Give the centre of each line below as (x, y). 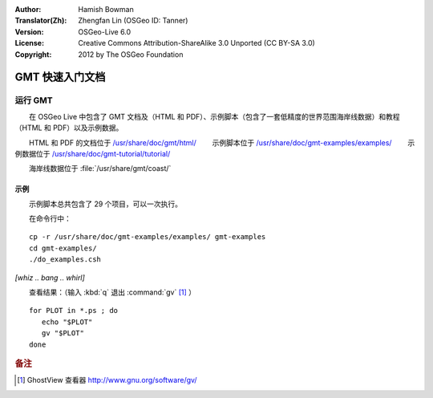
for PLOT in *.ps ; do (74, 311)
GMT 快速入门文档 (60, 77)
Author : (28, 9)
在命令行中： (50, 219)
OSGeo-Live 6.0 (105, 31)
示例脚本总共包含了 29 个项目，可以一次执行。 (105, 204)
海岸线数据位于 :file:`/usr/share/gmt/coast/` (100, 169)
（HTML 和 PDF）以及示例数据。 (69, 128)
